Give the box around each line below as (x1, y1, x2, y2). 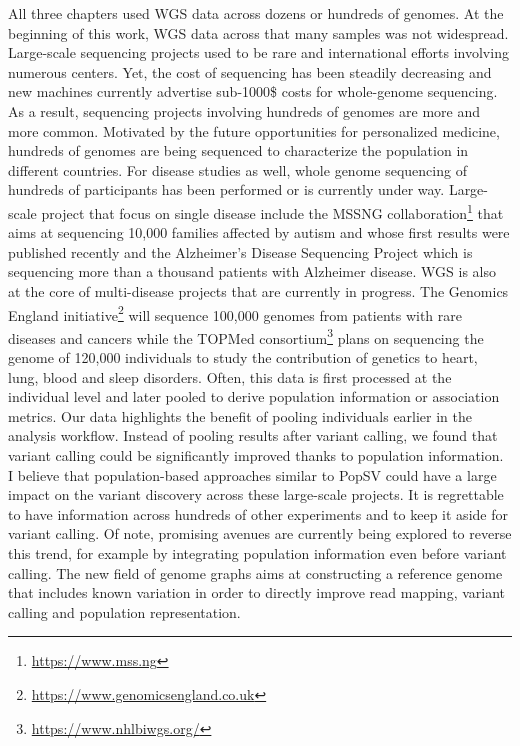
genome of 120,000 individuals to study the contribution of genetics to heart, (8, 347, 478, 368)
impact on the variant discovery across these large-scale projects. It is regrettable (8, 484, 504, 505)
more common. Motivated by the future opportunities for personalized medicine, (8, 120, 500, 141)
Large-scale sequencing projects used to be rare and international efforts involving (8, 42, 509, 63)
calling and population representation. (8, 601, 241, 622)
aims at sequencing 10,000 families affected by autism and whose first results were (8, 222, 510, 243)
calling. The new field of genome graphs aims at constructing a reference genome (8, 562, 503, 583)
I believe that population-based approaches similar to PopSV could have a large (8, 464, 497, 485)
